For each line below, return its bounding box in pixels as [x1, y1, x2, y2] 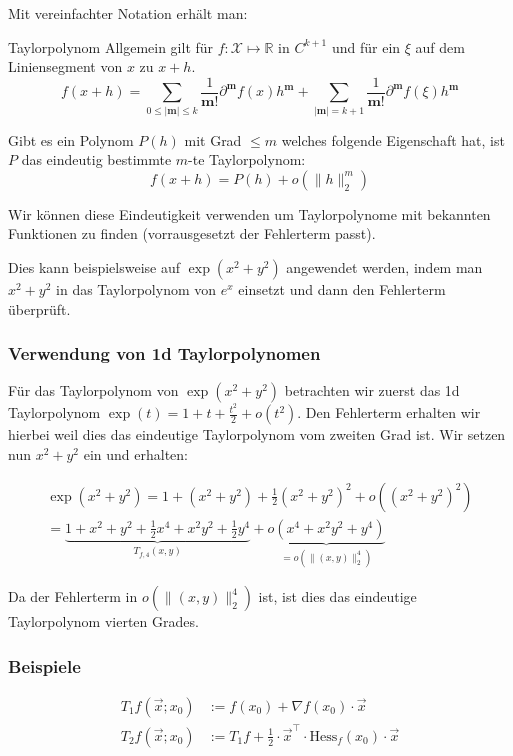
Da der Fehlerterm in [8, 586, 138, 607]
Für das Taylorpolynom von [8, 380, 179, 401]
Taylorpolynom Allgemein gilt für [8, 36, 214, 57]
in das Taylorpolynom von [56, 278, 217, 299]
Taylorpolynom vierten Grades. [8, 611, 199, 632]
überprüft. [8, 298, 71, 319]
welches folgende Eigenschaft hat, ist [281, 129, 505, 150]
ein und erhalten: [83, 444, 188, 465]
